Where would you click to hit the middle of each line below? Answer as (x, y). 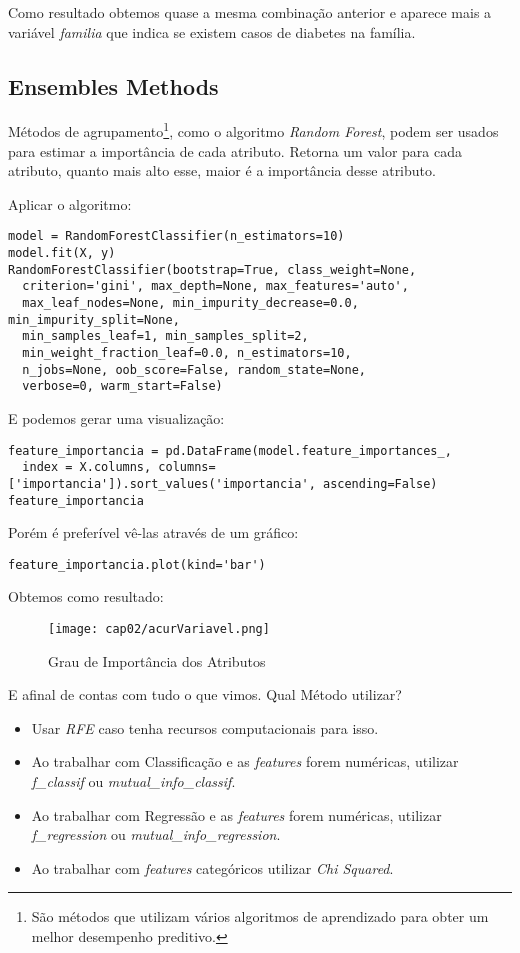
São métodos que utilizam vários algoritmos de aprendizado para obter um (260, 916)
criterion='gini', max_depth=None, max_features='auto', (215, 286)
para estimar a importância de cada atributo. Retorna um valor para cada (235, 150)
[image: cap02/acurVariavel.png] (159, 629)
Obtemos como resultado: (86, 596)
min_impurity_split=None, (94, 319)
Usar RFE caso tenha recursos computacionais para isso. (205, 727)
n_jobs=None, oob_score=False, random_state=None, (194, 369)
